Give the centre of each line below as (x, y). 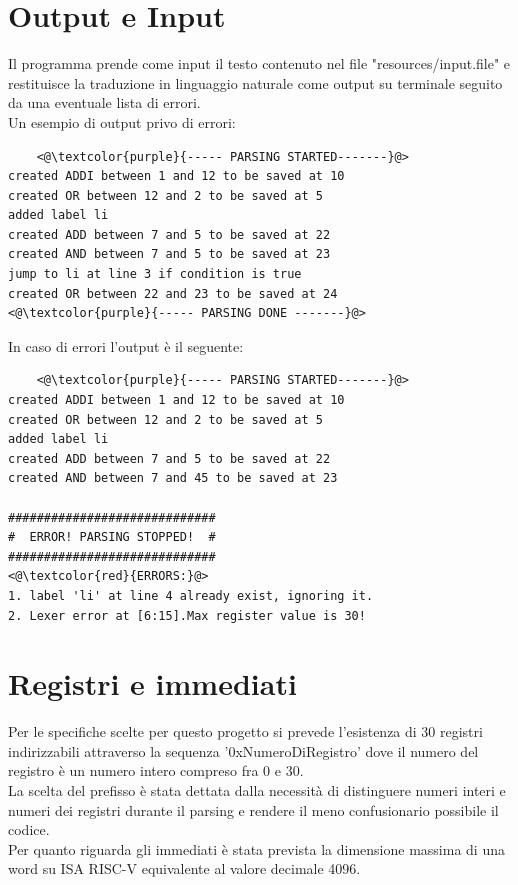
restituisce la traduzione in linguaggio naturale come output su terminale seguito (255, 82)
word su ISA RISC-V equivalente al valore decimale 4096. (184, 868)
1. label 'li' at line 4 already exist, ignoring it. (191, 595)
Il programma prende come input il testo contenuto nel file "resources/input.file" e (259, 63)
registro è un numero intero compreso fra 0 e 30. (156, 770)
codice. (29, 829)
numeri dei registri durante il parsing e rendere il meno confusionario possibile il (253, 809)
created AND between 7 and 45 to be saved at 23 (173, 478)
